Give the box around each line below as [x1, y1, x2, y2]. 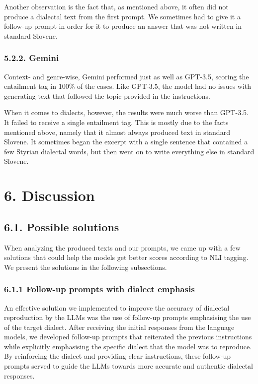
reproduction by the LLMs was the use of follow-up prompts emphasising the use [4, 312, 251, 322]
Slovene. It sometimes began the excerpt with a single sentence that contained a [4, 136, 248, 147]
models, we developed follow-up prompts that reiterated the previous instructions [4, 331, 252, 342]
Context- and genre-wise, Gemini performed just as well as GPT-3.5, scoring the [4, 71, 249, 81]
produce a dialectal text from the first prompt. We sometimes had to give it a [4, 11, 241, 21]
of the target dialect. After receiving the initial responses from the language [4, 321, 235, 332]
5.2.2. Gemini [4, 52, 59, 64]
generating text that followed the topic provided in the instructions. [4, 90, 210, 101]
